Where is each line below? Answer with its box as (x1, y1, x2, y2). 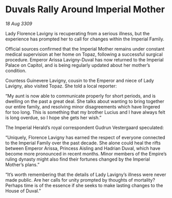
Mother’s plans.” (5, 161, 40, 167)
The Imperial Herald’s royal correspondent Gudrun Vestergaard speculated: (5, 124, 164, 130)
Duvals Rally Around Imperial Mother (5, 4, 165, 15)
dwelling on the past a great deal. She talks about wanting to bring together (5, 98, 165, 104)
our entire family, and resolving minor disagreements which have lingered (5, 103, 160, 109)
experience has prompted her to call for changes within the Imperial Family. (5, 36, 165, 42)
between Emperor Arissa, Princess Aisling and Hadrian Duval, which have (5, 145, 161, 151)
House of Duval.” (5, 188, 41, 194)
